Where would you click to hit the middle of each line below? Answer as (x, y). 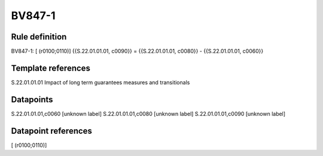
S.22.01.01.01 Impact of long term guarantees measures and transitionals (100, 82)
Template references (51, 68)
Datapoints (32, 100)
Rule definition (39, 37)
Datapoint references (52, 131)
